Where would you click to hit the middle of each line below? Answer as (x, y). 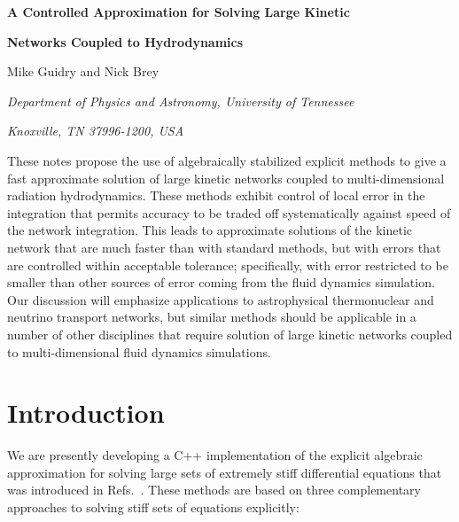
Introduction (86, 413)
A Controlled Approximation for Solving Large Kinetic (179, 12)
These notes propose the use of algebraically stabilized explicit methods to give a (227, 160)
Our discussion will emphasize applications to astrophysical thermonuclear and (221, 299)
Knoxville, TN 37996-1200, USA (96, 131)
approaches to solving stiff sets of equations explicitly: (153, 507)
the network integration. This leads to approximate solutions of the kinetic (210, 230)
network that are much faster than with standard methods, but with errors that (224, 247)
